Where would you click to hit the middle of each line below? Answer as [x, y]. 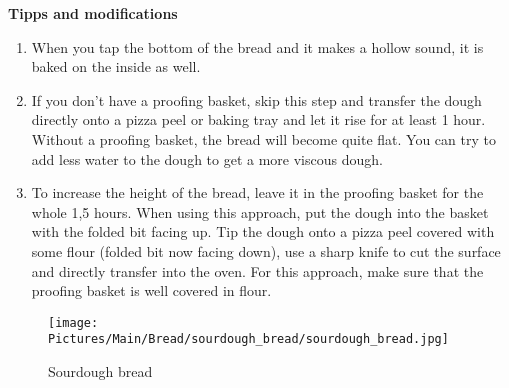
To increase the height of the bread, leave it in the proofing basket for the [257, 192]
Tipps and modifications [93, 13]
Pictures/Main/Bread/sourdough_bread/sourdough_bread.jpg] [248, 339]
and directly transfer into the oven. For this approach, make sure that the [257, 270]
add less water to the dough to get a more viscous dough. [207, 158]
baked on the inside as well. [116, 66]
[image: [73, 322]
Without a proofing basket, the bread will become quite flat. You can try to [263, 138]
